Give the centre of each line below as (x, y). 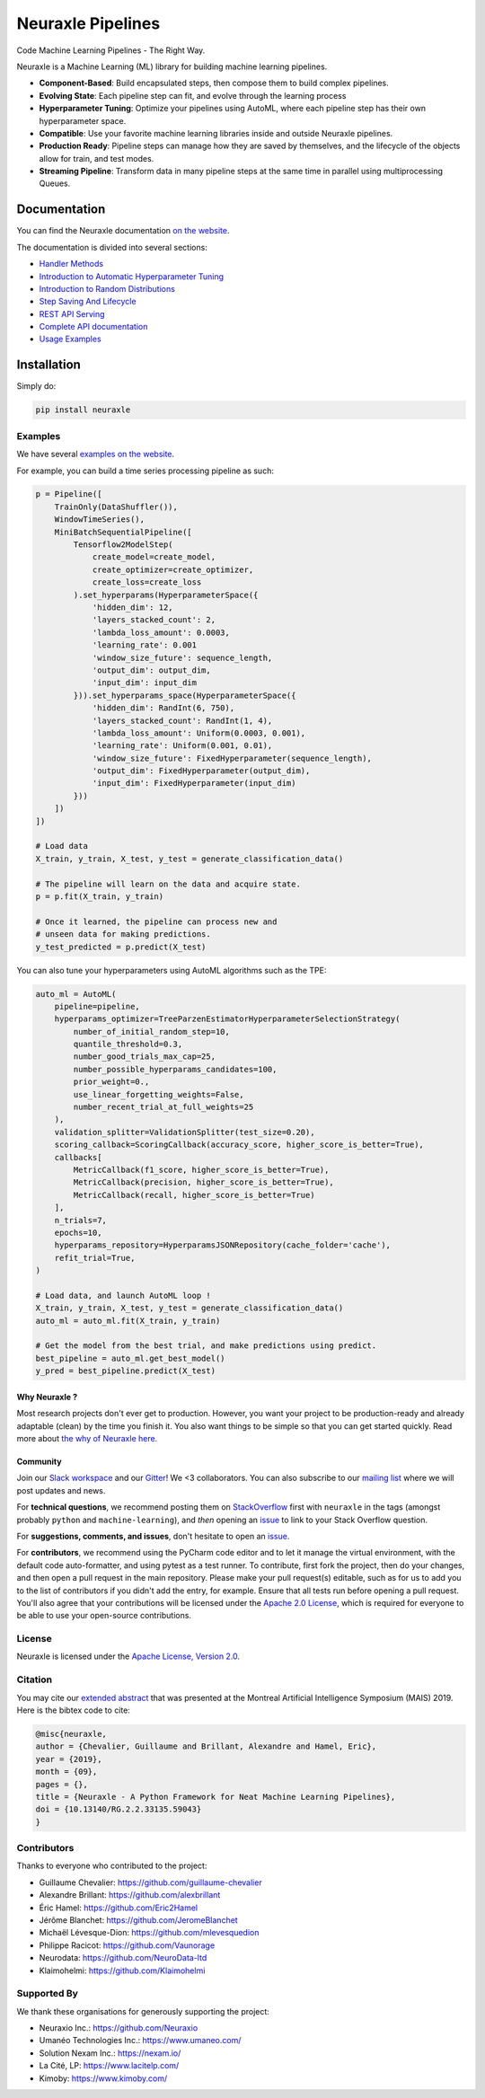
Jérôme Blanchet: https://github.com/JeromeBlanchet (138, 1920)
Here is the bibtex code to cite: (73, 1710)
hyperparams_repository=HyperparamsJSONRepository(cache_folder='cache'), (222, 1245)
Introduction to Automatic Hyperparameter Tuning (132, 276)
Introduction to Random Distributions (107, 288)
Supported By (47, 1994)
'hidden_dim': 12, (133, 608)
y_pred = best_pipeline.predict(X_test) (125, 1371)
